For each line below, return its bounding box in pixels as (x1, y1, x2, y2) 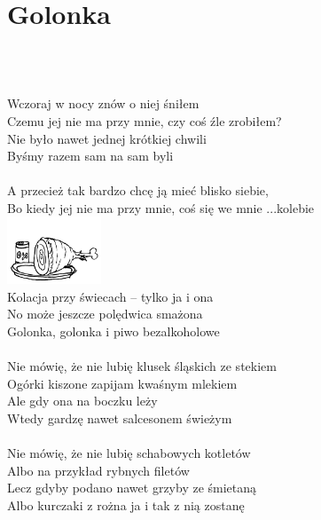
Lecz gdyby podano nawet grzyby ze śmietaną (7, 478, 257, 497)
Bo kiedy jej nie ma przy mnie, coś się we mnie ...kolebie (7, 198, 315, 217)
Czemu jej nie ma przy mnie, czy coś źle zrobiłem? (7, 111, 282, 130)
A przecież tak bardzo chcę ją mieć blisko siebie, (7, 181, 269, 200)
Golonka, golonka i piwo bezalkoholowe (7, 321, 220, 340)
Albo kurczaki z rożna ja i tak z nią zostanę (7, 495, 245, 514)
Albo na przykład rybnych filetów (7, 461, 190, 479)
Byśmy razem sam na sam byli (7, 146, 174, 165)
